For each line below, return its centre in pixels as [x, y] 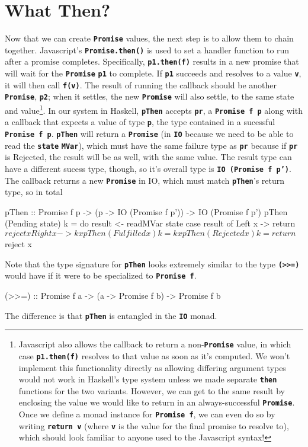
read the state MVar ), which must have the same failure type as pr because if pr [151, 145]
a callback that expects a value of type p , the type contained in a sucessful [140, 122]
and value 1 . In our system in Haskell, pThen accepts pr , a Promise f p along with [154, 109]
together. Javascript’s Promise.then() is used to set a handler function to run [147, 50]
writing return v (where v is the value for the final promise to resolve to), [154, 425]
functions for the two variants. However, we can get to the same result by [152, 390]
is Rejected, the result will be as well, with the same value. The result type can [148, 157]
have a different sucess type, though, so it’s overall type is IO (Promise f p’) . [148, 168]
